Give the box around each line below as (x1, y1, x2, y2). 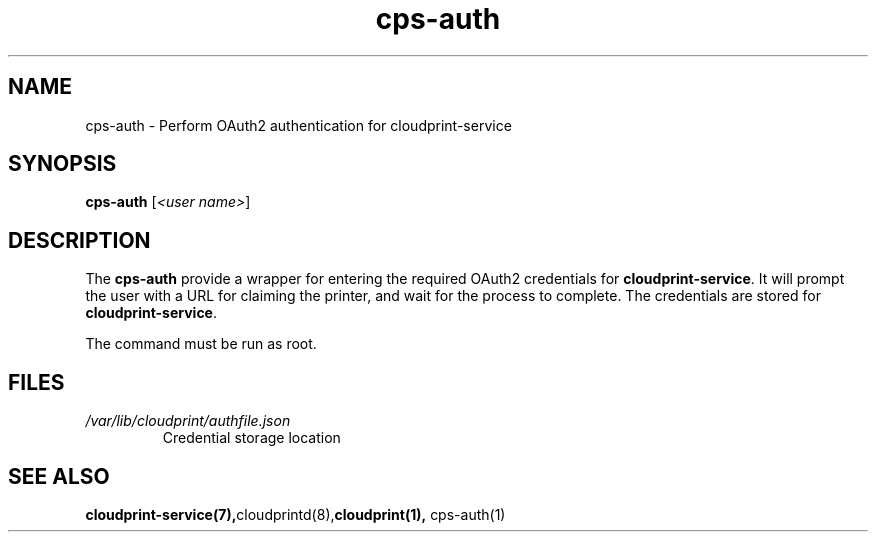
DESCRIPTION (8, 227, 151, 253)
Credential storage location (162, 429, 341, 447)
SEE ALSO (8, 463, 110, 489)
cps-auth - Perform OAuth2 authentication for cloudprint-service (85, 116, 512, 134)
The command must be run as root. (85, 335, 317, 353)
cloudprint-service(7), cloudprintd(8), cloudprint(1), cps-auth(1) (85, 505, 506, 523)
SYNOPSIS (8, 151, 117, 177)
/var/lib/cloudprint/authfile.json (85, 412, 291, 430)
